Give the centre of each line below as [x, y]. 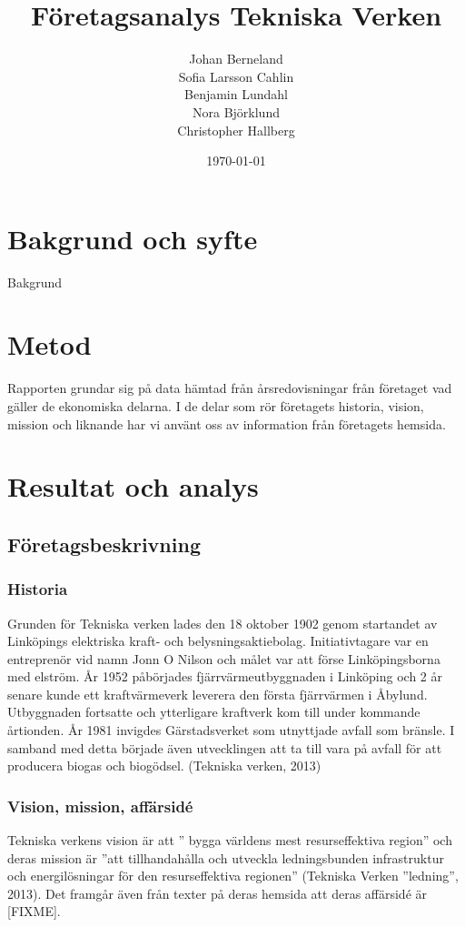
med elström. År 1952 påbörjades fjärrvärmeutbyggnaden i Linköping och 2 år [225, 676]
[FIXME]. [34, 911]
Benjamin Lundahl [236, 94]
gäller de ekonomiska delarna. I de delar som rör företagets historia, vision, [216, 405]
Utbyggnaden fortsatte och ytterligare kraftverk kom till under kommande [214, 712]
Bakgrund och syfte [133, 238]
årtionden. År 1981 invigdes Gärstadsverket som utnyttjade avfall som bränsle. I [231, 730]
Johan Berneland [236, 59]
